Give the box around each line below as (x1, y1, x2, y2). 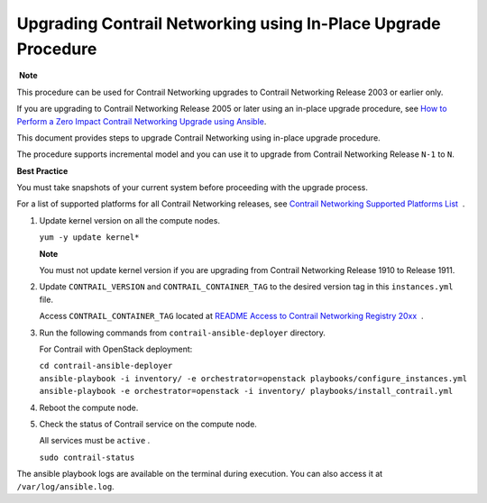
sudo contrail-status (39, 452, 135, 462)
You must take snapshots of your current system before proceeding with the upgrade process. (16, 182, 369, 193)
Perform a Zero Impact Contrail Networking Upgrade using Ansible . (16, 115, 267, 126)
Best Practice (16, 165, 69, 176)
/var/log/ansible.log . (16, 480, 115, 491)
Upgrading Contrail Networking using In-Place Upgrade (16, 14, 441, 33)
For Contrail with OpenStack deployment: (39, 343, 193, 354)
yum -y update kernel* (39, 233, 140, 242)
